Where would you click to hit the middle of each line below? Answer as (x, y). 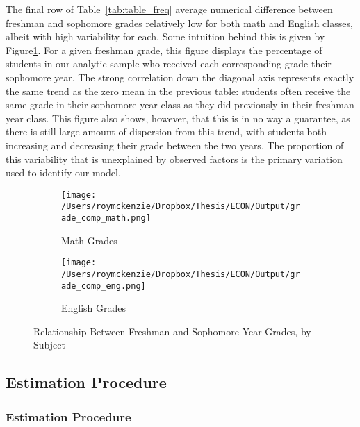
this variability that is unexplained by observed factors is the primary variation (174, 159)
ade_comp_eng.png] (104, 286)
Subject (49, 345)
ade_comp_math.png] (106, 218)
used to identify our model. (63, 173)
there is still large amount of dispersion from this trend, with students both (166, 132)
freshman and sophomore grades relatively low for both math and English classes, (179, 23)
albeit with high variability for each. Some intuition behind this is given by (165, 36)
